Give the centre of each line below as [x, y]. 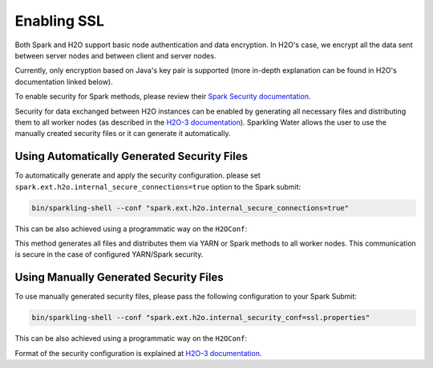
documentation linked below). [64, 82]
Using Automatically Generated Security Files [132, 156]
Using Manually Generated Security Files [119, 277]
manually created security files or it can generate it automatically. [123, 134]
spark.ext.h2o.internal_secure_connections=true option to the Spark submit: [158, 186]
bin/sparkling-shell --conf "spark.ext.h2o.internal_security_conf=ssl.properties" [201, 318]
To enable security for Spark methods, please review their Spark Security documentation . [163, 97]
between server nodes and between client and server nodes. [115, 55]
